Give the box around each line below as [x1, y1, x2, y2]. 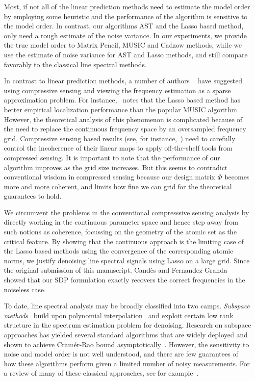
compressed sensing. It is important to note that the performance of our [4, 152, 220, 162]
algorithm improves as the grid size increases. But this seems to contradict [4, 162, 228, 172]
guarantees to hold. [4, 191, 62, 201]
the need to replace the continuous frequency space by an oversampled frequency [4, 124, 246, 134]
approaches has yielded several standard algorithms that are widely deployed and [4, 330, 248, 339]
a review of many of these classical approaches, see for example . [4, 368, 199, 378]
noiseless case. [4, 284, 46, 294]
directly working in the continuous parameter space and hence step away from [4, 217, 238, 227]
